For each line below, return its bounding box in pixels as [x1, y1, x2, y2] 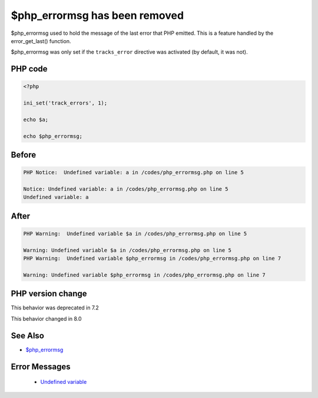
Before [11, 150, 37, 160]
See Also [11, 331, 44, 341]
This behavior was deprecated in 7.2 [11, 304, 100, 311]
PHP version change [11, 289, 88, 299]
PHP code [11, 64, 48, 74]
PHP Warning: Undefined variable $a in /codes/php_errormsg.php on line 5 [23, 230, 247, 237]
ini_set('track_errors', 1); [23, 100, 108, 106]
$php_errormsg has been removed [11, 9, 184, 22]
